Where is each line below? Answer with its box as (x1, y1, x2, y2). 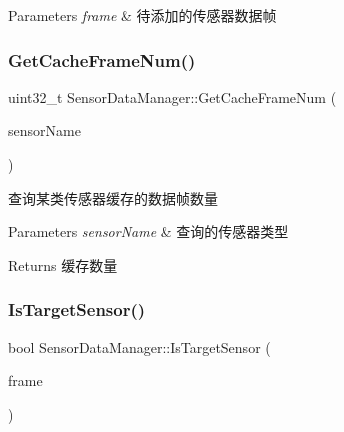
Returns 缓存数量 (8, 254, 118, 275)
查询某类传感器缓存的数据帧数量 (8, 187, 218, 208)
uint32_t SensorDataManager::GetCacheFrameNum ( (8, 86, 337, 107)
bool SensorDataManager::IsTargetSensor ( (8, 336, 271, 357)
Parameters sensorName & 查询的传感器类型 (8, 221, 289, 242)
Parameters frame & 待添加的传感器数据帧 (8, 5, 277, 25)
